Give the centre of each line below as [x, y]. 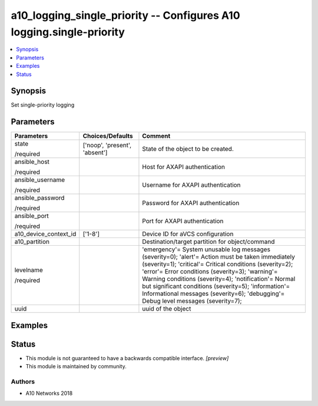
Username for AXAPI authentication [191, 185]
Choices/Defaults [108, 136]
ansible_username [40, 180]
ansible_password [39, 198]
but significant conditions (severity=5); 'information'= [216, 286]
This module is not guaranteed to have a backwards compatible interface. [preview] [127, 358]
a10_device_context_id [45, 234]
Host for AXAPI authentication [183, 167]
